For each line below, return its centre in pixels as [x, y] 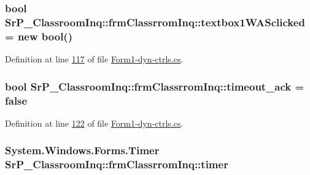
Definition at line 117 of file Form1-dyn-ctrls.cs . [94, 59]
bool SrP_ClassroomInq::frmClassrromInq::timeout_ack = [155, 86]
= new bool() [39, 36]
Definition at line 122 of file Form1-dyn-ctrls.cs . [94, 123]
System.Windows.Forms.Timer [82, 150]
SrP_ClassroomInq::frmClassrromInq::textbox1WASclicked [155, 22]
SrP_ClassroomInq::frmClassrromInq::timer [117, 164]
